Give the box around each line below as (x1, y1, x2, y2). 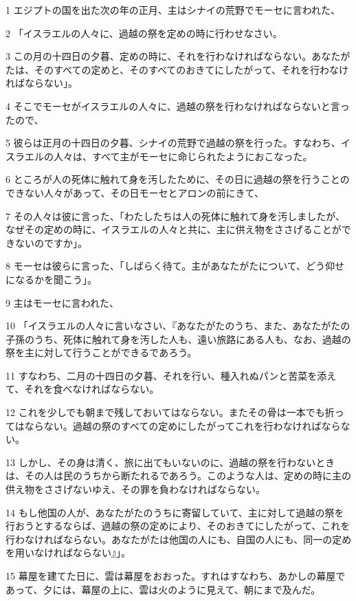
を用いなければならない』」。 (5, 545, 131, 560)
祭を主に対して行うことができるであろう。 (5, 345, 197, 360)
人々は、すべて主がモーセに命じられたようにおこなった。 (53, 149, 313, 163)
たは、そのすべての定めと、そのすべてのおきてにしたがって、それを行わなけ (5, 62, 348, 76)
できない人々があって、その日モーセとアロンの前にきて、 (5, 185, 264, 199)
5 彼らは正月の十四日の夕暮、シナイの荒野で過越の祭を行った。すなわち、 (5, 135, 341, 150)
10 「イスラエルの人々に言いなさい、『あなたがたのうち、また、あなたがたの (5, 318, 351, 333)
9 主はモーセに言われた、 (5, 295, 119, 309)
